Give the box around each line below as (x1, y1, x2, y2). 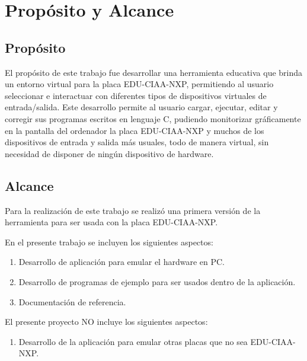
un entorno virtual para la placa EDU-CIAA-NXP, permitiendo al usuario (5, 78, 274, 90)
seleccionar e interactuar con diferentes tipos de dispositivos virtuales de (5, 89, 267, 101)
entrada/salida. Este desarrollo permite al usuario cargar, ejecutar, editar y (5, 101, 278, 113)
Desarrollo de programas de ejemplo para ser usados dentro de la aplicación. (18, 275, 296, 287)
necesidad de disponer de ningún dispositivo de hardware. (5, 147, 214, 159)
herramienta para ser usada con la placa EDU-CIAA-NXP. (5, 216, 218, 228)
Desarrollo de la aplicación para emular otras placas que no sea (18, 335, 248, 347)
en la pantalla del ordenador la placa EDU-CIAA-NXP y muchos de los (5, 124, 264, 136)
